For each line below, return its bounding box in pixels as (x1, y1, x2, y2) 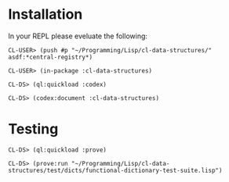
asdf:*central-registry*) (8, 53, 93, 61)
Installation (8, 5, 83, 23)
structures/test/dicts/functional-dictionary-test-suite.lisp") (8, 166, 223, 174)
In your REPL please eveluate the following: (8, 31, 147, 41)
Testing (8, 120, 59, 138)
